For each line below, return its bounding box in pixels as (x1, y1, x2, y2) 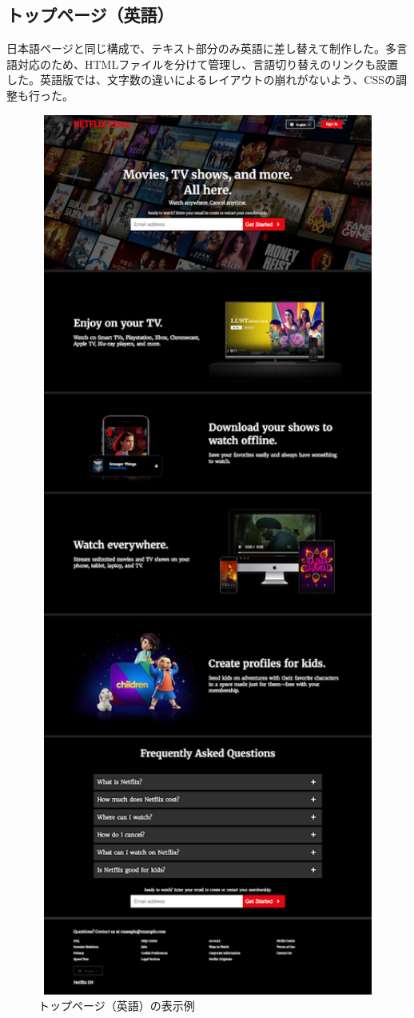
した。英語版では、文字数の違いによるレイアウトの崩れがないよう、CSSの (6, 71, 396, 88)
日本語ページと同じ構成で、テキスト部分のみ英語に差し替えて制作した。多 (6, 40, 397, 57)
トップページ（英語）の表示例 (38, 997, 195, 1014)
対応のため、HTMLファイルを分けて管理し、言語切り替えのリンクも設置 (17, 55, 399, 72)
